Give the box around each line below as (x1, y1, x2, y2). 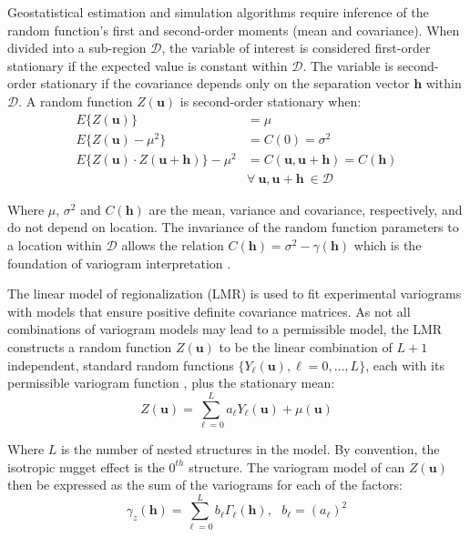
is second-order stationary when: (179, 91, 362, 110)
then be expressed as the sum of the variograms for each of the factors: (7, 475, 403, 494)
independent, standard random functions (7, 355, 234, 374)
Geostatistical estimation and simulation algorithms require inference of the (7, 3, 429, 21)
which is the (353, 236, 422, 255)
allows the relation (121, 236, 224, 255)
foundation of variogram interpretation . (7, 253, 231, 272)
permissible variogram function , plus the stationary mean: (7, 373, 335, 392)
